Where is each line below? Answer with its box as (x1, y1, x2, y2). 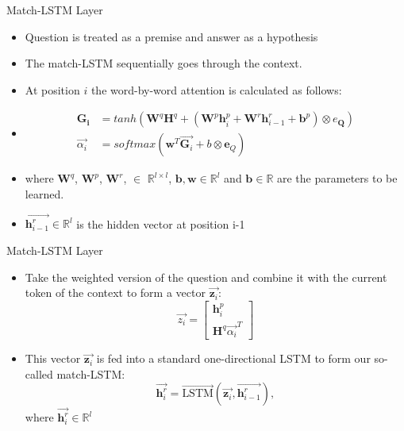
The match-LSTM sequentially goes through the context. (25, 55, 302, 71)
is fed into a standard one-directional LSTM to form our (96, 350, 371, 367)
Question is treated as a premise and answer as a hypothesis (25, 28, 318, 44)
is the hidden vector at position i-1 (76, 215, 245, 232)
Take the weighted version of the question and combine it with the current (25, 268, 387, 285)
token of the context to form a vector (25, 284, 206, 301)
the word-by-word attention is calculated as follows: (90, 81, 342, 98)
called (25, 365, 53, 382)
